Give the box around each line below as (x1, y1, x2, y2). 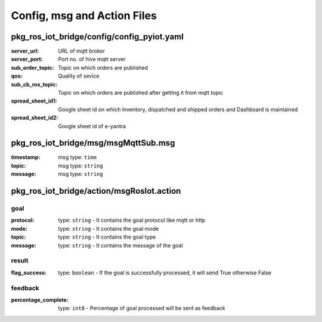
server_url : (11, 48, 39, 55)
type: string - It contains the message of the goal (58, 241, 183, 249)
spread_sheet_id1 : (11, 97, 57, 104)
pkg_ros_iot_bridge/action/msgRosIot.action (11, 186, 181, 196)
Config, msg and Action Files (11, 9, 157, 22)
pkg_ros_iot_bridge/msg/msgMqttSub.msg (11, 138, 175, 148)
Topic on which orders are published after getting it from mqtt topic (58, 89, 224, 97)
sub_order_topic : (11, 64, 54, 71)
